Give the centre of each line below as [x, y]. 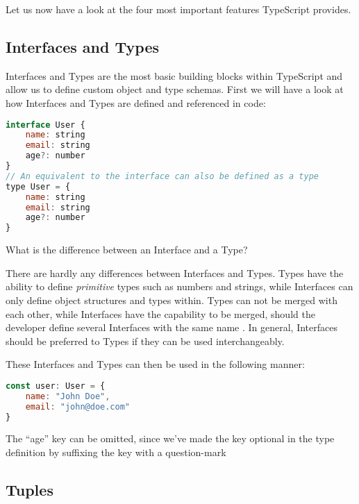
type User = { [38, 186]
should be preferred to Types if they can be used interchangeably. [145, 341]
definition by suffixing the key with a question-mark [116, 452]
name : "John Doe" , [68, 396]
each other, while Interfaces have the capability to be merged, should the [160, 313]
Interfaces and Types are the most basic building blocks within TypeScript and [174, 75]
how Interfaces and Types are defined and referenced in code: [136, 102]
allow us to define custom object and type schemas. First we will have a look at [175, 89]
